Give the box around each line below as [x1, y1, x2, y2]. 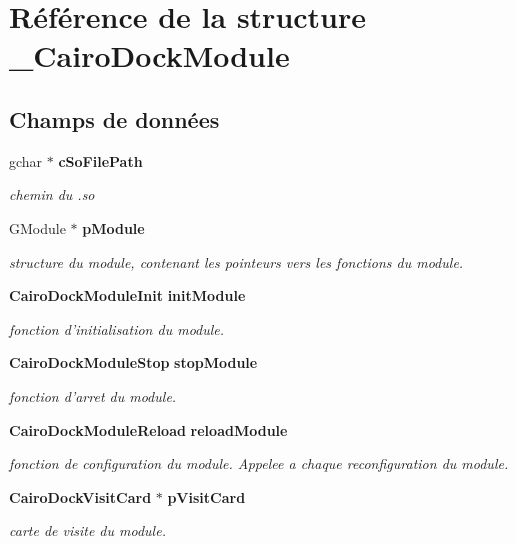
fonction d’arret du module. [9, 385, 177, 406]
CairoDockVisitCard [9, 486, 152, 507]
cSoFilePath [58, 150, 143, 171]
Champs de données [9, 103, 220, 134]
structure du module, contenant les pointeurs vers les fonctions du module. [9, 251, 464, 272]
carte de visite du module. [9, 520, 166, 541]
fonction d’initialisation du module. [9, 318, 225, 339]
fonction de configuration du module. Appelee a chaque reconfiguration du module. [9, 453, 509, 474]
